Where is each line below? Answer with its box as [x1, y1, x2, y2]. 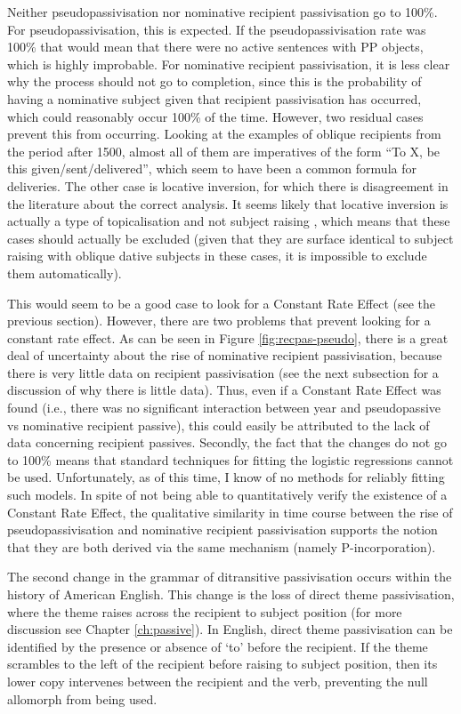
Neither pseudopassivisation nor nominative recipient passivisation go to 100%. [7, 3, 438, 20]
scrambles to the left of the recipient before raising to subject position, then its [7, 654, 438, 673]
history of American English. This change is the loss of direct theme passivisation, [7, 585, 455, 603]
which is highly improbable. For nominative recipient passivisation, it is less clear [7, 54, 450, 73]
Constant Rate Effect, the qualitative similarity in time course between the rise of [7, 502, 453, 521]
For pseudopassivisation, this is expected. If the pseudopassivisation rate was [7, 20, 426, 38]
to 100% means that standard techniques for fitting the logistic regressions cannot [7, 450, 454, 469]
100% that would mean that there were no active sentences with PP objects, [7, 37, 424, 56]
